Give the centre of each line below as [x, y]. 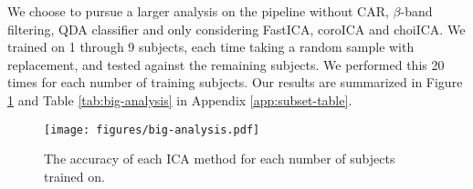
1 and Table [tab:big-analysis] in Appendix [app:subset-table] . [180, 99]
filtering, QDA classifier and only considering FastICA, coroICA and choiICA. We [236, 29]
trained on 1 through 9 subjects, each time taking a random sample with [211, 47]
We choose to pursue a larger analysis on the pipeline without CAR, [198, 11]
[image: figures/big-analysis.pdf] [152, 129]
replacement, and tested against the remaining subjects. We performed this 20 [226, 64]
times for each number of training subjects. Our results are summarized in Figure [235, 82]
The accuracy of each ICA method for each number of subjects [220, 159]
